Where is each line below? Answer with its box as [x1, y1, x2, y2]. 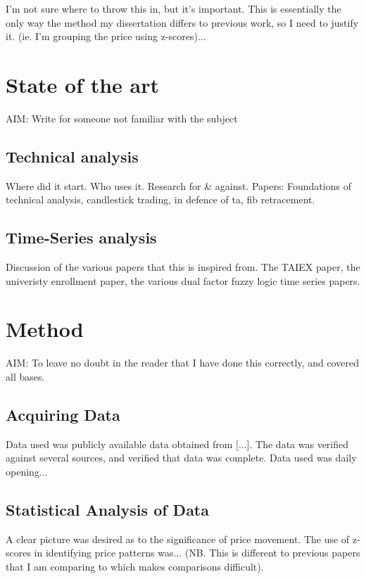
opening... [6, 464, 48, 478]
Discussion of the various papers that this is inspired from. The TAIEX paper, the [6, 260, 360, 274]
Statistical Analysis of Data [6, 498, 210, 520]
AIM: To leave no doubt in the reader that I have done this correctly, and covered [6, 355, 359, 370]
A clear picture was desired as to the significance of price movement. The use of [6, 531, 350, 546]
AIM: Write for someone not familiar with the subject [6, 110, 238, 125]
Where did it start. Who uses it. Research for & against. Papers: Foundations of [6, 178, 351, 193]
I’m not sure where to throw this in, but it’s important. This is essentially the [6, 1, 341, 15]
